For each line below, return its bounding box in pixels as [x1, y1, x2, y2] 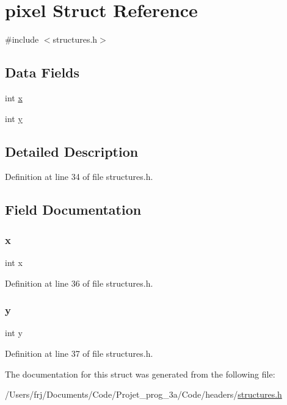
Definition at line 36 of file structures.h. [5, 276, 153, 289]
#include [5, 33, 39, 46]
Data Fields [5, 63, 80, 82]
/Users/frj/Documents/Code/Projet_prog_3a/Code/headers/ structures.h [5, 388, 282, 401]
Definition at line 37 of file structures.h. [5, 346, 153, 359]
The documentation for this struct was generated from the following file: [5, 367, 275, 380]
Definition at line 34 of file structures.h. [5, 170, 153, 183]
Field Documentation [5, 200, 142, 219]
